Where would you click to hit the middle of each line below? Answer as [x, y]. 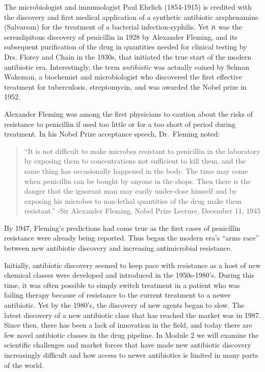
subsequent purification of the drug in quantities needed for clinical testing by [126, 47]
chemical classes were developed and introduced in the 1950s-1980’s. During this [129, 275]
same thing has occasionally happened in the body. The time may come [136, 170]
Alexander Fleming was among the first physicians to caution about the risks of [129, 113]
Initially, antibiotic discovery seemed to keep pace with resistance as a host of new [132, 265]
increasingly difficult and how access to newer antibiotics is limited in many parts [131, 355]
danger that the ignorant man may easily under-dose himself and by [130, 191]
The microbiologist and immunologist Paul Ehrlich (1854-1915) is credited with [128, 7]
